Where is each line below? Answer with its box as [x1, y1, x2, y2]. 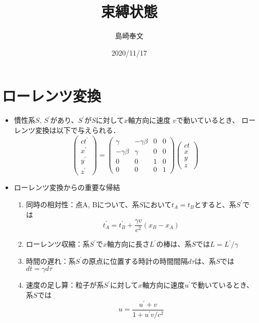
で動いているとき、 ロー [176, 115, 256, 125]
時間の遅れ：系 [26, 255, 76, 266]
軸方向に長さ [107, 239, 150, 249]
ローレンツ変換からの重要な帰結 [14, 182, 120, 193]
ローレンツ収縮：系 [26, 239, 90, 249]
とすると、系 [194, 199, 236, 209]
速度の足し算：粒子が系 [26, 280, 104, 290]
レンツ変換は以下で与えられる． [14, 124, 120, 135]
